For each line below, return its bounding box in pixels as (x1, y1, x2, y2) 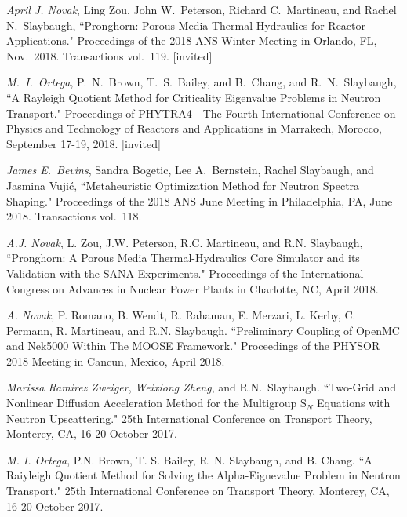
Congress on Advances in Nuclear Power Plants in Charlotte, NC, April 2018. (6, 280, 379, 297)
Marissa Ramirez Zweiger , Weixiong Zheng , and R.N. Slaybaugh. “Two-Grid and (6, 379, 396, 395)
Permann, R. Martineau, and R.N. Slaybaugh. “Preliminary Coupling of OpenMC (6, 322, 400, 338)
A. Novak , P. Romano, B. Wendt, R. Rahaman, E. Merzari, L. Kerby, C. (6, 307, 356, 323)
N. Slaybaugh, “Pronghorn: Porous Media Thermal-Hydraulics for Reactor (6, 16, 366, 33)
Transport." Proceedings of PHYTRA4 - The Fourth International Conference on (6, 104, 396, 121)
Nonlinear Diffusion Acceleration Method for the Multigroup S (6, 395, 307, 411)
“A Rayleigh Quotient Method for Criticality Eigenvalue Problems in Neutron (6, 89, 381, 105)
